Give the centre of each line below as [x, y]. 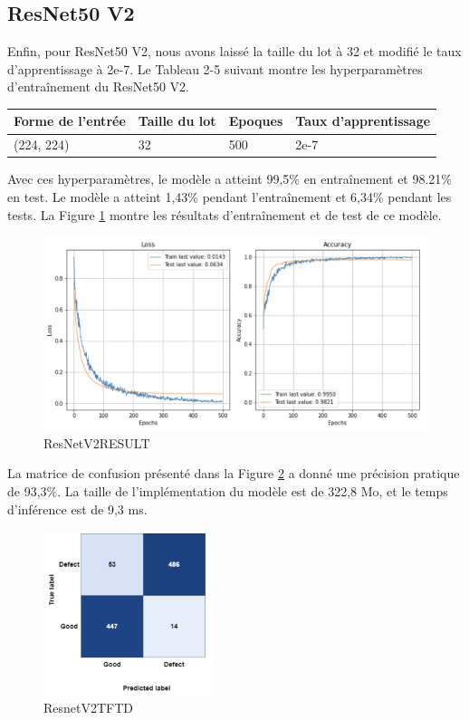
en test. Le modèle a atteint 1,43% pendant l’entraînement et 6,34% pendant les [230, 197]
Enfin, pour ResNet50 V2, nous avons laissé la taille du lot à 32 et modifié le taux [234, 51]
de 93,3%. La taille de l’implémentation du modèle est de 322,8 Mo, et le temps [228, 491]
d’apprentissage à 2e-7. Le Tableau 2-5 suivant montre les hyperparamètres [215, 68]
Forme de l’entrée [70, 121]
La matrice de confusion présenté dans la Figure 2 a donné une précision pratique [234, 473]
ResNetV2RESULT [97, 442]
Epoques [256, 121]
